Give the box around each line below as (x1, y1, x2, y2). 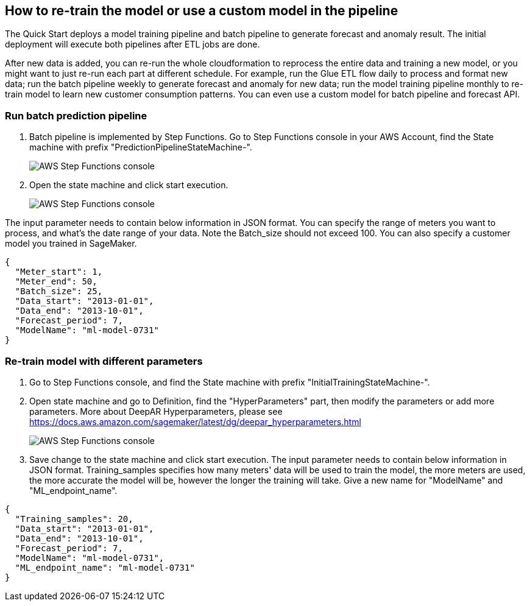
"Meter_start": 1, (15, 267, 103, 277)
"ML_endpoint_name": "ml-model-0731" (15, 562, 195, 573)
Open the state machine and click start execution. (29, 180, 228, 191)
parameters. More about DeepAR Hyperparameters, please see (29, 406, 283, 417)
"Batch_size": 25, (15, 286, 103, 297)
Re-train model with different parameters (5, 354, 203, 367)
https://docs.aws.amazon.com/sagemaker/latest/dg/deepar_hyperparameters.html (29, 416, 361, 427)
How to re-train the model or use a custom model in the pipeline (5, 3, 398, 18)
